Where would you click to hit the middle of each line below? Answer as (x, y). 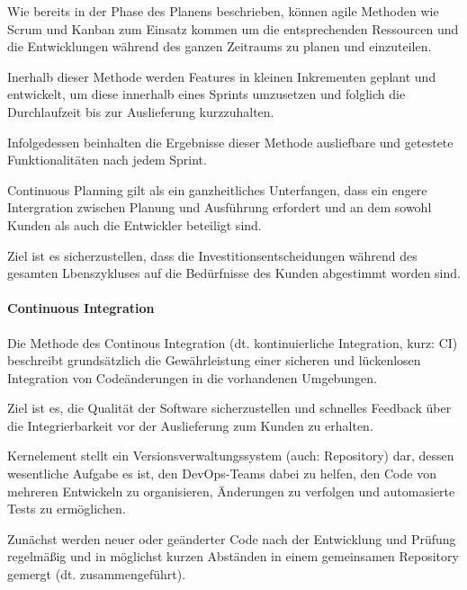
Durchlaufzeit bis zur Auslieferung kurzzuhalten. (141, 111)
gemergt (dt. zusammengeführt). (97, 574)
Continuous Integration (81, 308)
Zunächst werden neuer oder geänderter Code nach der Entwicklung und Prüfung (232, 538)
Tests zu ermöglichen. (67, 509)
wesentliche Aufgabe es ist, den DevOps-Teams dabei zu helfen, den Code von (222, 474)
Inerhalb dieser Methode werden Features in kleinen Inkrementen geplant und (222, 76)
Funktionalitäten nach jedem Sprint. (107, 160)
